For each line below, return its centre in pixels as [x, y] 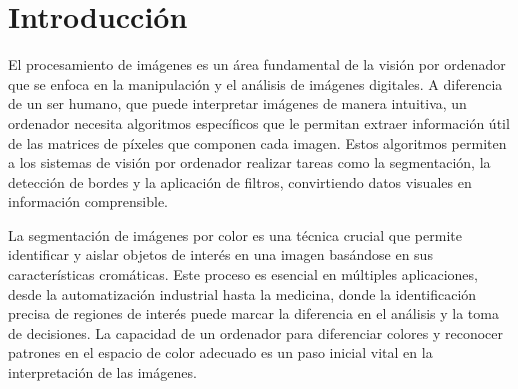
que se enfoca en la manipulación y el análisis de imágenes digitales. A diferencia [255, 83]
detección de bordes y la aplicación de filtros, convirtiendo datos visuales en [240, 181]
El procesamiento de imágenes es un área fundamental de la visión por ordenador [257, 64]
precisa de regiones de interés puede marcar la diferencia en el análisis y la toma [253, 313]
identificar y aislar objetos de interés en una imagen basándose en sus [220, 254]
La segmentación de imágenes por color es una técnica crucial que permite [235, 234]
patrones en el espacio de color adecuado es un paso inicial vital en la [220, 352]
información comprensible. [88, 201]
